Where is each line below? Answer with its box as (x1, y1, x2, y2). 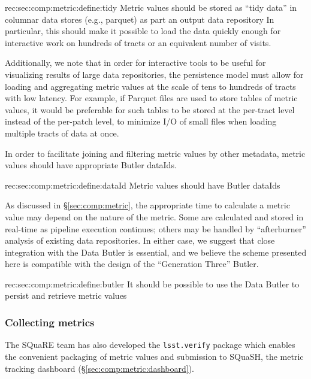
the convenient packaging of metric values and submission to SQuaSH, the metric (5, 350, 304, 362)
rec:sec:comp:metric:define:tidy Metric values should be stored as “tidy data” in (5, 1, 297, 13)
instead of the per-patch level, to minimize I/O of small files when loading (5, 115, 277, 128)
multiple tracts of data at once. (5, 126, 119, 139)
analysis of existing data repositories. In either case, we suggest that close (5, 234, 275, 247)
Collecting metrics (5, 314, 95, 329)
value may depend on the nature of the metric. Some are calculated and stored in (5, 210, 304, 223)
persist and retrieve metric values (5, 289, 127, 302)
